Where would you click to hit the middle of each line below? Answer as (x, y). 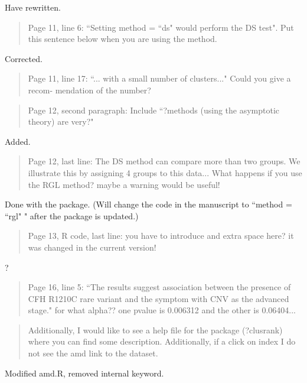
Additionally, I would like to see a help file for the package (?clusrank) (155, 330)
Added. (18, 141)
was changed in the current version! (92, 247)
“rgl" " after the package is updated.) (72, 215)
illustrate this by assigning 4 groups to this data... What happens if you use (165, 172)
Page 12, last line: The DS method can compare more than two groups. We (164, 161)
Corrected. (24, 58)
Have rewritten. (33, 7)
